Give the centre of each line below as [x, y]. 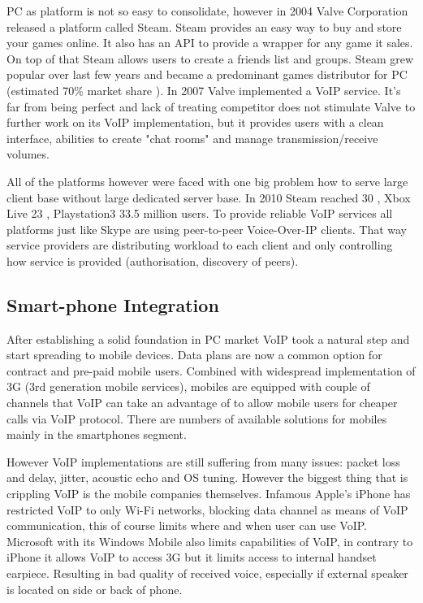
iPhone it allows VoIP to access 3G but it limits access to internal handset [192, 557]
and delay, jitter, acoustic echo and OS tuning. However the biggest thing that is [207, 477]
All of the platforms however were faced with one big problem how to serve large [207, 181]
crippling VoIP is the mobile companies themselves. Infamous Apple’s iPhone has [209, 494]
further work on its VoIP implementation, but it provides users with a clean [195, 122]
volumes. [28, 154]
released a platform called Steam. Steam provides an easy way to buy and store [204, 26]
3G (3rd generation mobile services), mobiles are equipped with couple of [188, 386]
